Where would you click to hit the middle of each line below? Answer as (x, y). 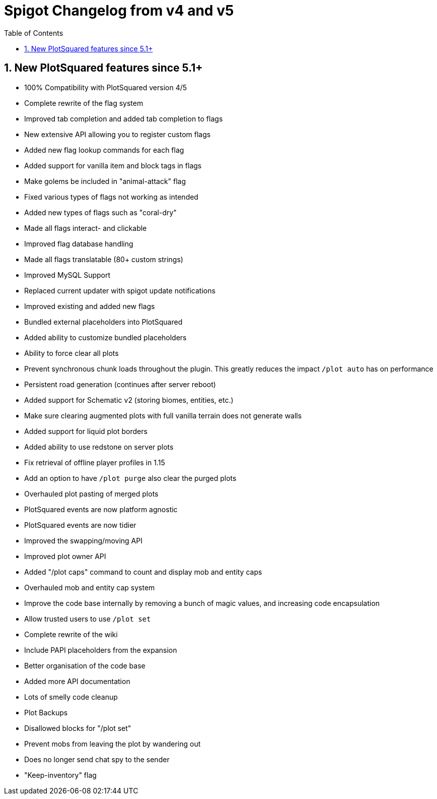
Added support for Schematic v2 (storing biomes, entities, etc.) (129, 400)
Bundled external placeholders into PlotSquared (103, 322)
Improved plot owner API (65, 556)
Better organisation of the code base (85, 665)
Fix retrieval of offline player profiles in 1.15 (95, 462)
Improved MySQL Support (67, 275)
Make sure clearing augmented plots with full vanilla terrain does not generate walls (163, 415)
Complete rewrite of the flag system (84, 103)
